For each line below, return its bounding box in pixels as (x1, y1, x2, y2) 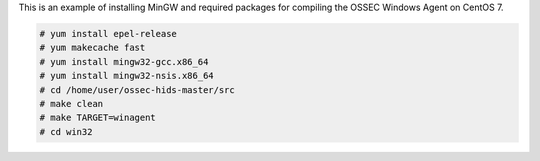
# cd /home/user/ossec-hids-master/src (39, 84, 235, 95)
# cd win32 (39, 126, 93, 137)
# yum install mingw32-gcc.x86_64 (39, 56, 209, 67)
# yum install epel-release (39, 28, 177, 39)
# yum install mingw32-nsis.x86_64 (39, 70, 214, 82)
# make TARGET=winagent (39, 112, 157, 124)
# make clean (39, 98, 104, 109)
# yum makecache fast (39, 42, 146, 54)
